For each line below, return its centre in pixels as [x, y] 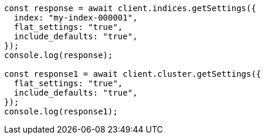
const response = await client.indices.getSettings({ [130, 8]
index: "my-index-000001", [76, 18]
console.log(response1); [61, 111]
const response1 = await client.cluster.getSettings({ [133, 74]
